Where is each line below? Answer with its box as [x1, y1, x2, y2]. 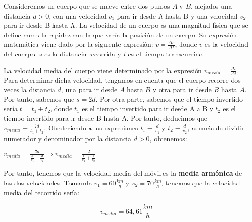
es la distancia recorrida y [44, 49, 122, 59]
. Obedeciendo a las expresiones [44, 122, 138, 132]
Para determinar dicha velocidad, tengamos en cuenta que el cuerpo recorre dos [4, 74, 241, 85]
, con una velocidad [49, 10, 107, 20]
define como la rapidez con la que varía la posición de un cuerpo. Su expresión [4, 29, 237, 39]
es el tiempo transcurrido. [128, 49, 205, 59]
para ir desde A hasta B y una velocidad [117, 10, 238, 20]
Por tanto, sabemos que [4, 93, 74, 104]
